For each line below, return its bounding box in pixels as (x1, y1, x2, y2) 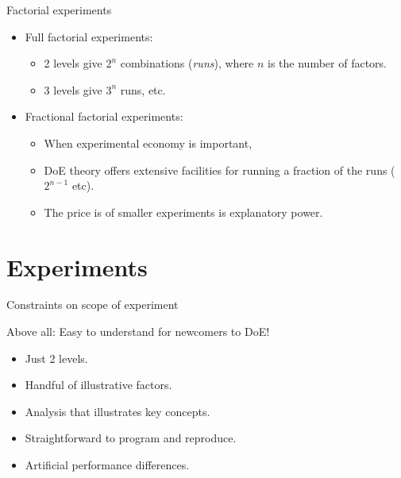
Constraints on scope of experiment (6, 296, 179, 313)
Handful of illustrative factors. (25, 376, 172, 393)
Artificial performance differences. (25, 457, 190, 473)
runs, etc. (120, 81, 166, 98)
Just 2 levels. (25, 349, 88, 366)
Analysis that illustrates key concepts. (25, 403, 210, 419)
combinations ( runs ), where (120, 55, 254, 71)
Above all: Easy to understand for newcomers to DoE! (6, 323, 270, 340)
